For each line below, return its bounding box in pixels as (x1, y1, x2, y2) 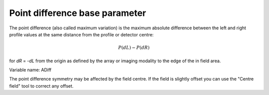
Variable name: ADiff (9, 67, 52, 73)
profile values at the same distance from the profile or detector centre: (9, 31, 154, 37)
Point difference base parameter (9, 7, 146, 18)
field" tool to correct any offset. (9, 83, 74, 89)
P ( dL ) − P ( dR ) (118, 45, 150, 51)
